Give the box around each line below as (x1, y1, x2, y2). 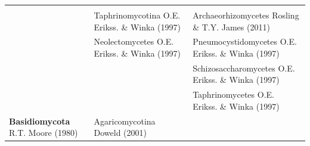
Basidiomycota (9, 114, 70, 127)
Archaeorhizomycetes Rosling (193, 9, 299, 21)
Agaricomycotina (94, 114, 156, 127)
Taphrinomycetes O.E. (193, 88, 274, 101)
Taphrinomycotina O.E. (94, 9, 181, 21)
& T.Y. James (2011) (193, 20, 270, 33)
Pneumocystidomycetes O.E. (193, 35, 297, 48)
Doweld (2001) (94, 126, 147, 139)
